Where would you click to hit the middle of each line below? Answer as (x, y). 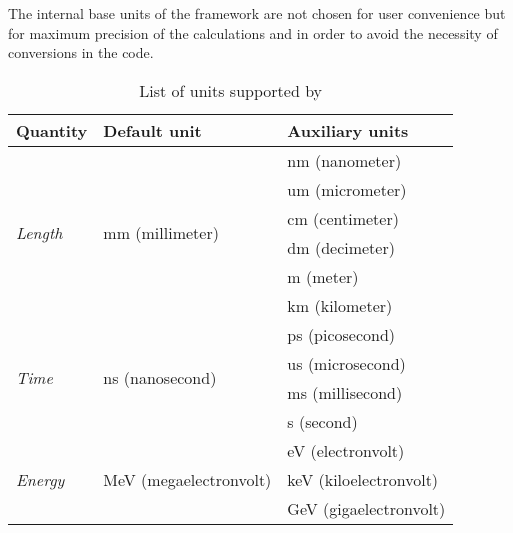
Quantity (52, 130)
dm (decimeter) (341, 247)
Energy (40, 479)
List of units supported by (231, 90)
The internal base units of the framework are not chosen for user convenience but (257, 13)
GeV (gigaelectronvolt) (366, 508)
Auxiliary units (348, 130)
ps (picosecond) (341, 334)
